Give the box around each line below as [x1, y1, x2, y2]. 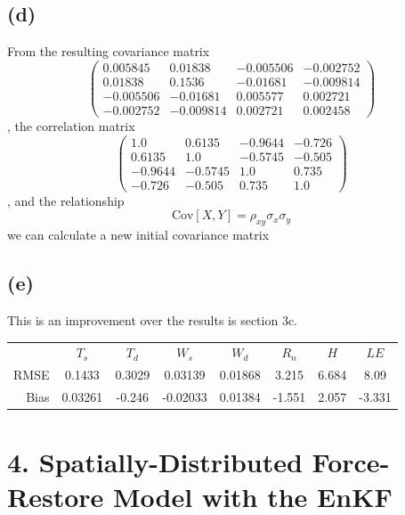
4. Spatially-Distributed [7, 444, 303, 480]
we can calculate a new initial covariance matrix [7, 225, 270, 244]
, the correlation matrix [7, 116, 135, 135]
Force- [312, 444, 390, 480]
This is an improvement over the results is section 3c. [7, 310, 298, 329]
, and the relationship [7, 191, 125, 209]
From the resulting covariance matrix [7, 42, 210, 61]
